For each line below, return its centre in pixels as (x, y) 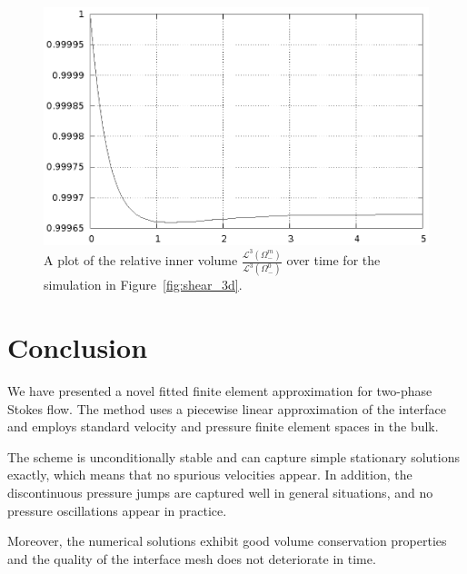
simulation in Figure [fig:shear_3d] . (143, 285)
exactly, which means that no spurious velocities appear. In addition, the (210, 475)
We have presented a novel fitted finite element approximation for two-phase (220, 391)
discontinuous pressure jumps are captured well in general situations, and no (220, 493)
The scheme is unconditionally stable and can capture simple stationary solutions (234, 456)
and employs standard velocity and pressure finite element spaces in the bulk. (223, 426)
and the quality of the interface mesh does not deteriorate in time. (192, 558)
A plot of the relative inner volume (141, 260)
